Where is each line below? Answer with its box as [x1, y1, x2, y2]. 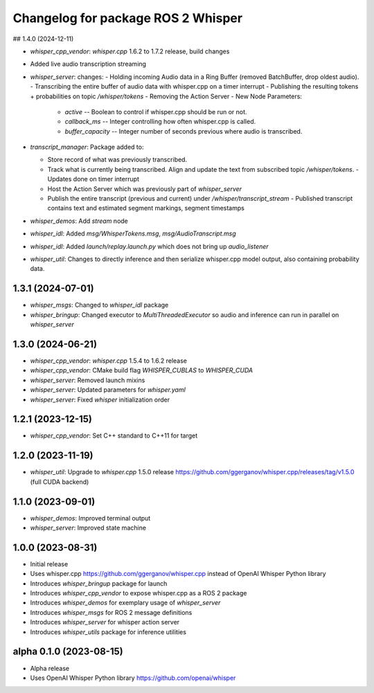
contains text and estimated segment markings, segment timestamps [47, 204, 245, 213]
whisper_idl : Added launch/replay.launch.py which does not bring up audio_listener [30, 242, 269, 251]
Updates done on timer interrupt [47, 175, 140, 183]
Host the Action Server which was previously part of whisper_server [47, 184, 242, 193]
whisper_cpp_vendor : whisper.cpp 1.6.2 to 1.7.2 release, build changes [30, 47, 230, 55]
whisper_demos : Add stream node [30, 217, 128, 225]
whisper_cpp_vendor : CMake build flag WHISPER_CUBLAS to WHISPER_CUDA [30, 366, 253, 375]
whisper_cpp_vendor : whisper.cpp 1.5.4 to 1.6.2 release [30, 357, 187, 365]
